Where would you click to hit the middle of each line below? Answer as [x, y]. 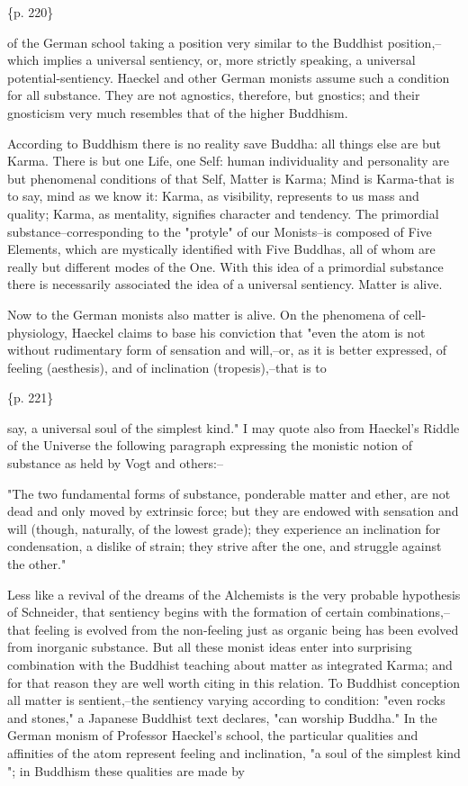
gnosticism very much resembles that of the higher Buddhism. [178, 112]
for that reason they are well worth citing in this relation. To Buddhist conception [234, 682]
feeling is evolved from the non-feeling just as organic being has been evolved [247, 629]
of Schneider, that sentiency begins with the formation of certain [185, 612]
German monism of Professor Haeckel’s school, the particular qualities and [213, 735]
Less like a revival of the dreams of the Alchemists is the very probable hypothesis [234, 594]
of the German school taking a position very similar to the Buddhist [196, 42]
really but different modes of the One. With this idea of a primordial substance [225, 266]
